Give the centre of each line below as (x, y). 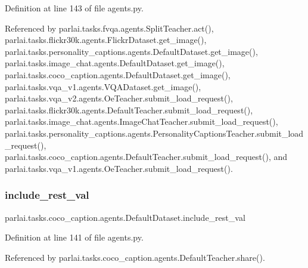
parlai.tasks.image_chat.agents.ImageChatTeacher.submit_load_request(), (141, 121)
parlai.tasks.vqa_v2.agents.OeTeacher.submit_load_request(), (119, 98)
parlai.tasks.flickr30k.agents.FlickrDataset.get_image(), (106, 40)
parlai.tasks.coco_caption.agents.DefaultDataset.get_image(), (118, 74)
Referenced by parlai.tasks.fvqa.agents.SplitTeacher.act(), (109, 28)
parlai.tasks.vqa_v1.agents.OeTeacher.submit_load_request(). (119, 168)
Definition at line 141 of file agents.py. (74, 237)
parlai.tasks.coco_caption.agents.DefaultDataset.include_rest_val (125, 217)
